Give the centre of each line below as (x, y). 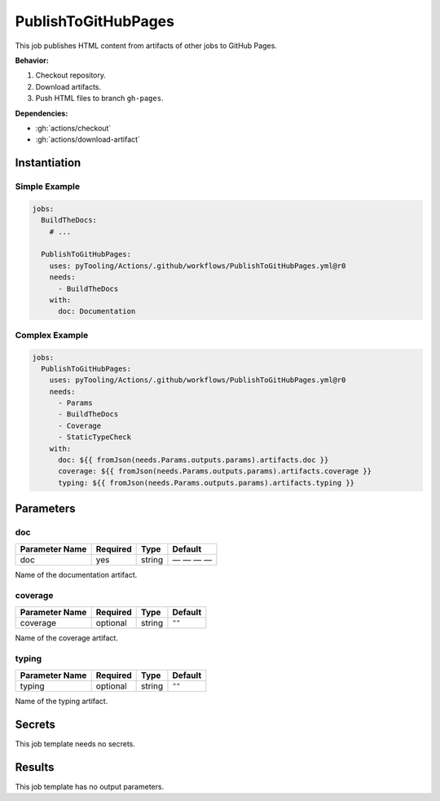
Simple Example (48, 187)
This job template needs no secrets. (75, 744)
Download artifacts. (68, 86)
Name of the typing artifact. (62, 701)
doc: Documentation (97, 311)
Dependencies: (42, 113)
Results (35, 767)
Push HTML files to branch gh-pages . (99, 99)
